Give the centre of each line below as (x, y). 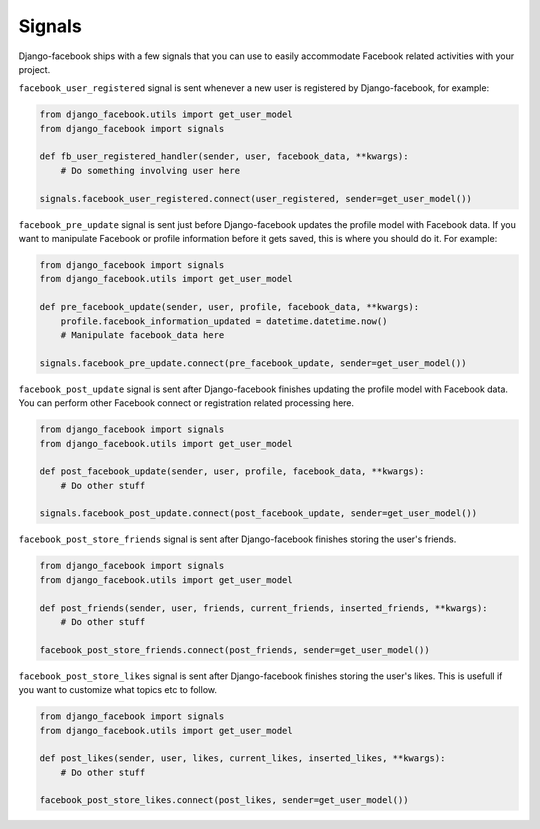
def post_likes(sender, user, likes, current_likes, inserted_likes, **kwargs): (242, 758)
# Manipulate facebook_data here (142, 334)
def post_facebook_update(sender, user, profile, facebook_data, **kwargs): (232, 471)
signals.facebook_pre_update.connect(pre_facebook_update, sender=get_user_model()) (253, 363)
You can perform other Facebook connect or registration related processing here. (186, 403)
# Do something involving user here (150, 170)
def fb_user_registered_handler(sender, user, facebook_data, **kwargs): (224, 156)
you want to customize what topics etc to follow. (117, 690)
